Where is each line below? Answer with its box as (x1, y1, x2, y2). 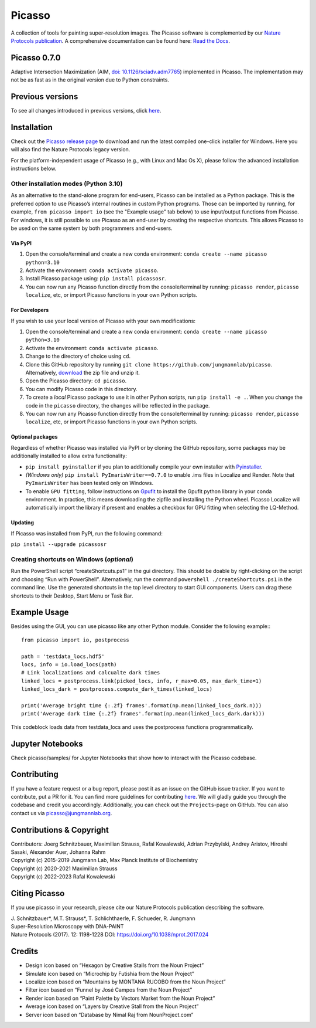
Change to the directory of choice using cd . (25, 352, 131, 360)
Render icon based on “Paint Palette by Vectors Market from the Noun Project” (25, 995, 215, 1002)
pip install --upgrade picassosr (11, 541, 107, 548)
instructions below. (11, 165, 57, 172)
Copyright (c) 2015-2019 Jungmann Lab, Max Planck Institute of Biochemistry (11, 857, 198, 864)
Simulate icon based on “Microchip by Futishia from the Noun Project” (25, 970, 194, 977)
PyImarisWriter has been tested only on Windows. (25, 480, 154, 487)
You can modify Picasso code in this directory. (25, 385, 138, 392)
